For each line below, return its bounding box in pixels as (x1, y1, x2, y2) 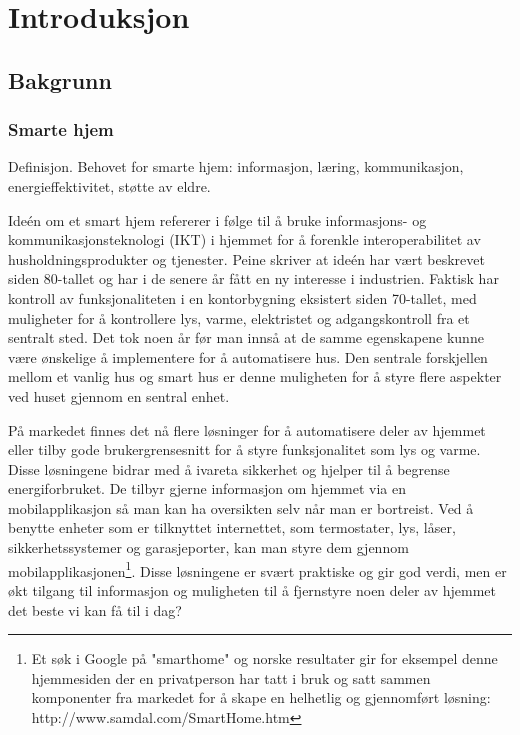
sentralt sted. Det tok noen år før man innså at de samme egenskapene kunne (8, 327, 484, 348)
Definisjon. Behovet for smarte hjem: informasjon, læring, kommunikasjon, (8, 156, 464, 177)
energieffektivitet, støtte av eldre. (8, 175, 211, 196)
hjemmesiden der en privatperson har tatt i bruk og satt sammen (31, 667, 431, 688)
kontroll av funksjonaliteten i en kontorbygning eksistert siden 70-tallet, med (8, 287, 477, 308)
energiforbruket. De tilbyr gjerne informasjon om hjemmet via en (8, 478, 406, 499)
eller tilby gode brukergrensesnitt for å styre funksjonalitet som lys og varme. (8, 439, 481, 460)
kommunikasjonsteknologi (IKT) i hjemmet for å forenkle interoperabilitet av (8, 229, 481, 250)
